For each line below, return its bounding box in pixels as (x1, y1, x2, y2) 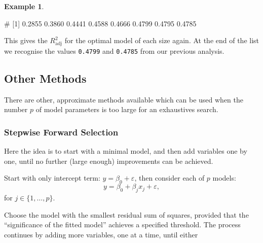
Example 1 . (4, 1, 44, 11)
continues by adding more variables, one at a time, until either (4, 229, 198, 239)
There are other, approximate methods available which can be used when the (4, 94, 244, 105)
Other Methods (4, 70, 87, 86)
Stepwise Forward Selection (4, 125, 119, 138)
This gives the (4, 35, 48, 46)
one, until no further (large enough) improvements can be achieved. (4, 155, 213, 166)
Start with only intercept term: (4, 172, 100, 183)
